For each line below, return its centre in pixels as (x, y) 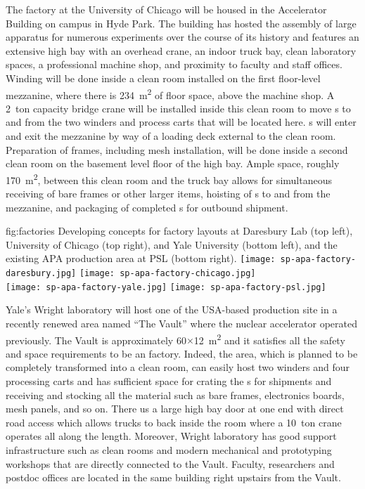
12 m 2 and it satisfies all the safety (269, 339)
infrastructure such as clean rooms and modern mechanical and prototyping (169, 449)
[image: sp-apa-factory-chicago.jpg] (167, 274)
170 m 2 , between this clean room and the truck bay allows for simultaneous (169, 178)
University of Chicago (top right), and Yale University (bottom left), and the (172, 244)
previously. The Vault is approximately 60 (96, 340)
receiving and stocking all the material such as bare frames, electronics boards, (175, 395)
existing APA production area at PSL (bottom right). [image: (141, 258)
